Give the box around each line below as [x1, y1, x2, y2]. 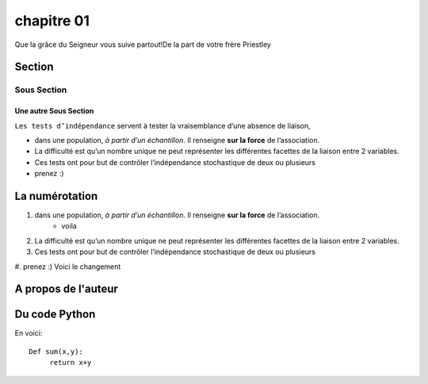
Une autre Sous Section [14, 106, 94, 116]
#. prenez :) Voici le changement [14, 262, 121, 271]
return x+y [49, 358, 92, 367]
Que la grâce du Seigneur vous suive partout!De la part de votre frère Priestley [14, 40, 271, 49]
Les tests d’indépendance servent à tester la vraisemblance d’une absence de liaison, [14, 121, 311, 130]
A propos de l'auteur [14, 282, 119, 296]
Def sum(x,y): [29, 347, 83, 356]
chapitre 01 [14, 12, 90, 29]
